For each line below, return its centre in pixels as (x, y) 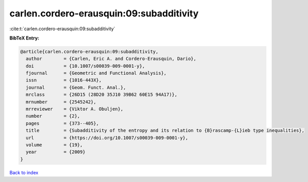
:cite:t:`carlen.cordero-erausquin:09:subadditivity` (62, 29)
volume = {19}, (54, 145)
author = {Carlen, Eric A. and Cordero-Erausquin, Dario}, (111, 59)
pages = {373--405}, (63, 123)
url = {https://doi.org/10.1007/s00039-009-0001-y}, (107, 138)
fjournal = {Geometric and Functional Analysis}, (96, 73)
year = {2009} (56, 152)
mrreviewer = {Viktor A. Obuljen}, (74, 109)
